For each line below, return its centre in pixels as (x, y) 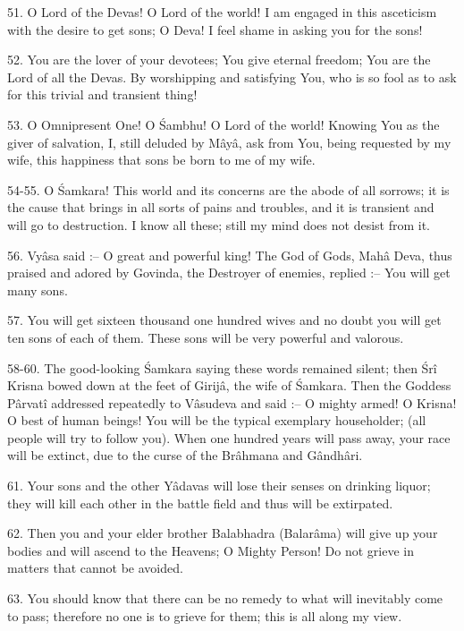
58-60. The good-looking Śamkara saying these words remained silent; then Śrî (222, 367)
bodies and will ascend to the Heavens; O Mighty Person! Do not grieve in (211, 550)
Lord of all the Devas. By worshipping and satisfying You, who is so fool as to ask (232, 77)
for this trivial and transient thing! (102, 94)
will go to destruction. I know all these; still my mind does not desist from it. (219, 224)
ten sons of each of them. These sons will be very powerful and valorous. (206, 337)
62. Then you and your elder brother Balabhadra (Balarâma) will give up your (223, 533)
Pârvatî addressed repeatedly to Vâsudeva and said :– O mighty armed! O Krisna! (232, 402)
